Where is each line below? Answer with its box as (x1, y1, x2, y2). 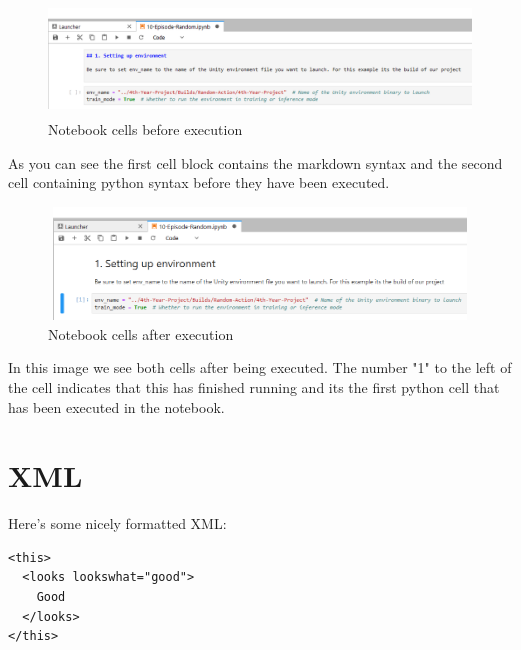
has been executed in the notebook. (8, 396, 225, 417)
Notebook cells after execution (48, 323, 234, 344)
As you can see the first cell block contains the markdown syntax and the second (8, 152, 503, 173)
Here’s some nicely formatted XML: (8, 513, 227, 534)
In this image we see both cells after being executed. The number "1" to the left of (8, 357, 512, 378)
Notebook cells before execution (48, 118, 243, 139)
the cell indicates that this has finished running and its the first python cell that (8, 376, 500, 397)
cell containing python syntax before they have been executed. (8, 172, 390, 193)
